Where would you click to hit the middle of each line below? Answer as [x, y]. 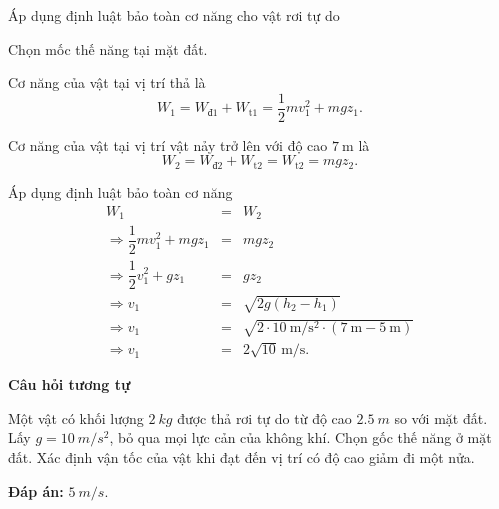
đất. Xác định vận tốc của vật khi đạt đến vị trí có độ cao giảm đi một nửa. [241, 456]
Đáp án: [36, 490]
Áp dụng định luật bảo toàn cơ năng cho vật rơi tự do [174, 15]
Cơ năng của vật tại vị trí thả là [107, 82]
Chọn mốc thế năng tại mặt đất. [108, 48]
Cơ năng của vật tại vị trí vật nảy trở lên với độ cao [168, 144]
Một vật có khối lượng [76, 417]
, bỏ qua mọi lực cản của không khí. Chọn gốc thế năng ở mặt [300, 437]
